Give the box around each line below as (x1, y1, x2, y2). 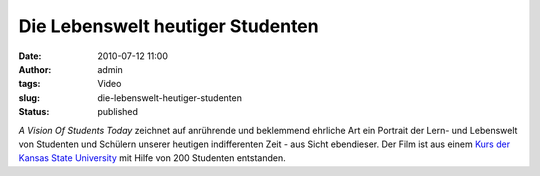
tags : (18, 78, 41, 90)
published (97, 106, 139, 118)
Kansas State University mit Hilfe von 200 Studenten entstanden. (18, 152, 287, 164)
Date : (18, 50, 42, 62)
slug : (18, 91, 40, 104)
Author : (18, 63, 52, 75)
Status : (18, 106, 50, 118)
